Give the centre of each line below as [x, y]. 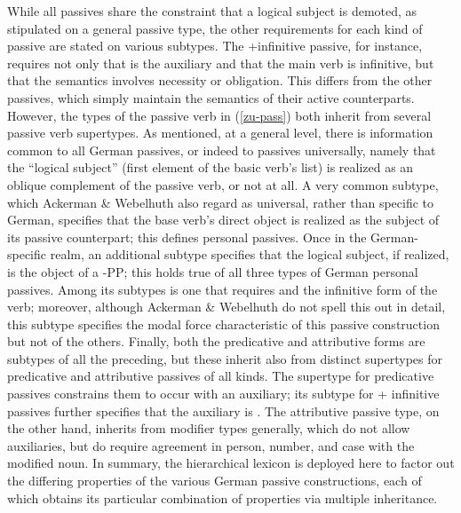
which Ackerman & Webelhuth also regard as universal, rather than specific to [221, 202]
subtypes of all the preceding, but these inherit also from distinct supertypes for [225, 358]
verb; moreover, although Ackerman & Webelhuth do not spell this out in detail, [227, 307]
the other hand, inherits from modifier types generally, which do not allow [209, 428]
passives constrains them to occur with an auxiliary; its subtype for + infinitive [223, 394]
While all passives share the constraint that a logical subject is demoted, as [212, 11]
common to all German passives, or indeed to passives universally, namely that [222, 150]
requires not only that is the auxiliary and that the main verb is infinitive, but [221, 63]
